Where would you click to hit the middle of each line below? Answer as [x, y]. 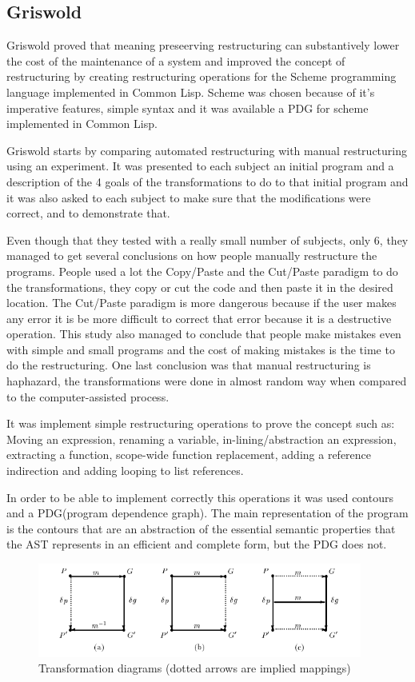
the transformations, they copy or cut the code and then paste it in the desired [200, 287]
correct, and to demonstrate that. [88, 213]
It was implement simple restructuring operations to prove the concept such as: [201, 423]
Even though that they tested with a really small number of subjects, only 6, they [207, 239]
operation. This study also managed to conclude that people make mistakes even [204, 334]
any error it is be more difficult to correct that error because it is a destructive [199, 318]
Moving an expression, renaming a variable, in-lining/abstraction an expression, [202, 439]
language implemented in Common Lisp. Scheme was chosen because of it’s [191, 92]
